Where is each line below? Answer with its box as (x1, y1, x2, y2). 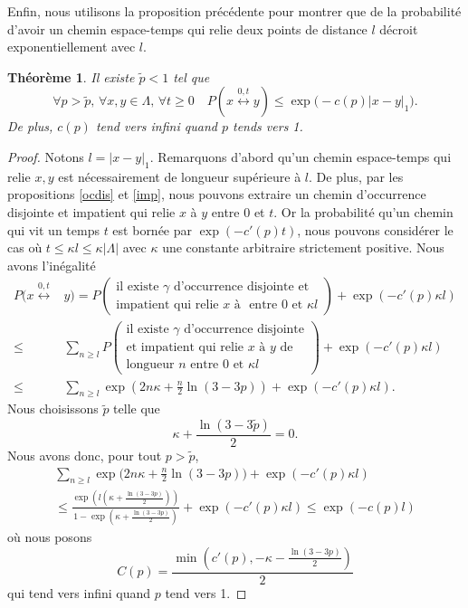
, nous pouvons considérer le (297, 220, 454, 239)
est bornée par (112, 220, 193, 239)
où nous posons (7, 527, 92, 546)
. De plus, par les (309, 166, 404, 185)
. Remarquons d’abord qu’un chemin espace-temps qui (149, 147, 452, 166)
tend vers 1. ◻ (165, 583, 247, 602)
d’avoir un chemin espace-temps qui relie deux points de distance (7, 19, 368, 38)
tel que (173, 67, 210, 86)
